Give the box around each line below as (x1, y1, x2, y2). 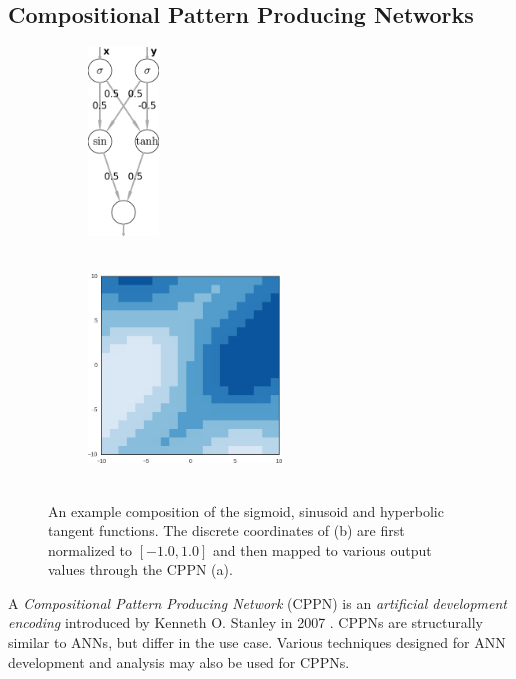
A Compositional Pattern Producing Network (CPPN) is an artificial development (8, 592, 508, 613)
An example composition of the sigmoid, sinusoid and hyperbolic (48, 500, 444, 521)
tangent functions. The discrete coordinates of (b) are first (48, 520, 405, 541)
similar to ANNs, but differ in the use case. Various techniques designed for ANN (8, 632, 506, 653)
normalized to (48, 539, 133, 560)
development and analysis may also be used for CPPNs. (8, 651, 350, 672)
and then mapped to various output (212, 539, 432, 560)
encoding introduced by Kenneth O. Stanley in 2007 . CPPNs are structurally (8, 612, 483, 633)
